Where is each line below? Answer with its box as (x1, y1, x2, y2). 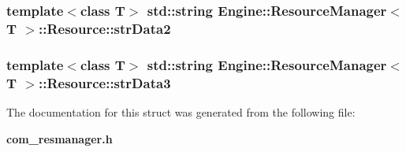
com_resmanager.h (6, 130, 113, 146)
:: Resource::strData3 (38, 72, 171, 92)
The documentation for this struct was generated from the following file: (6, 103, 356, 120)
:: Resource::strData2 (38, 18, 171, 38)
